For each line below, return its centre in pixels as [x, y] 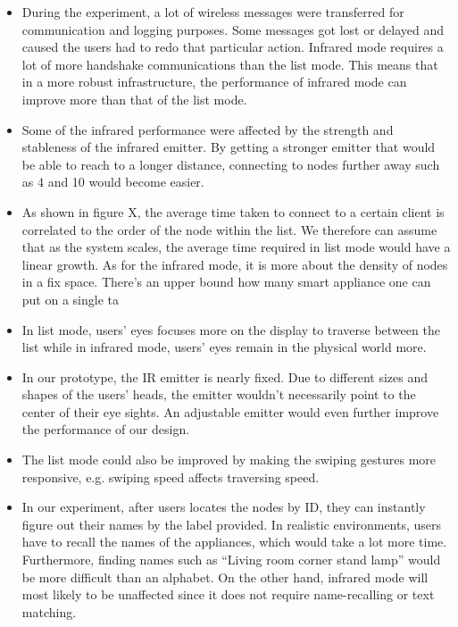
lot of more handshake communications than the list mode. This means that [230, 64]
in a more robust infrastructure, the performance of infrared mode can [214, 82]
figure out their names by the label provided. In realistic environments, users [232, 524]
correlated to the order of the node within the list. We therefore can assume [229, 229]
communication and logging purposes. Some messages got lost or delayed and [233, 29]
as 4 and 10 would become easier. [113, 182]
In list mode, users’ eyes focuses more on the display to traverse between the [231, 329]
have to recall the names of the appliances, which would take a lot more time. [234, 542]
